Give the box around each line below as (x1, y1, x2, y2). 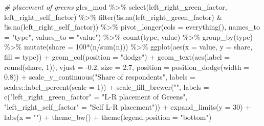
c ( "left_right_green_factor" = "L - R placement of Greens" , (4, 91, 188, 102)
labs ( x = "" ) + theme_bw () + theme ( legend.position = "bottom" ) (4, 111, 212, 122)
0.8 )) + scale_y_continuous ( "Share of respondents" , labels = (4, 71, 195, 82)
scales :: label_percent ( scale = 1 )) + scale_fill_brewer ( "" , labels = (4, 81, 209, 92)
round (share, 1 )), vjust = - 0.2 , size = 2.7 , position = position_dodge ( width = (4, 61, 250, 72)
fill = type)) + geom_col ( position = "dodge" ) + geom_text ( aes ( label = (4, 51, 230, 62)
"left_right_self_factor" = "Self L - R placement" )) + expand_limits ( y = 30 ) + (4, 101, 251, 112)
